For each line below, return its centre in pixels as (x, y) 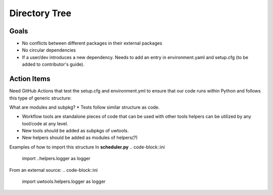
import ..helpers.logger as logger (56, 159)
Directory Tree (40, 13)
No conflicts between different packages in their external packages (92, 43)
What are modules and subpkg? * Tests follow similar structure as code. (84, 107)
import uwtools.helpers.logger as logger (64, 181)
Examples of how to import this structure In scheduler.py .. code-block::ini (87, 147)
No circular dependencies (49, 50)
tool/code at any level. (45, 123)
